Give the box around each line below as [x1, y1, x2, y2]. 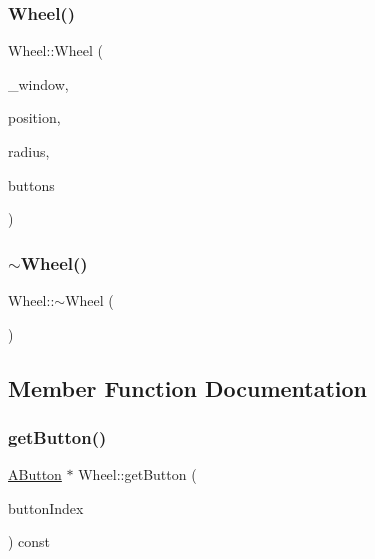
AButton [8, 464, 62, 485]
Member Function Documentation [8, 372, 368, 403]
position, [8, 107, 61, 128]
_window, [8, 73, 69, 94]
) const [8, 531, 51, 552]
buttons [8, 174, 55, 195]
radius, [8, 141, 50, 161]
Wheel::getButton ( [78, 464, 197, 485]
